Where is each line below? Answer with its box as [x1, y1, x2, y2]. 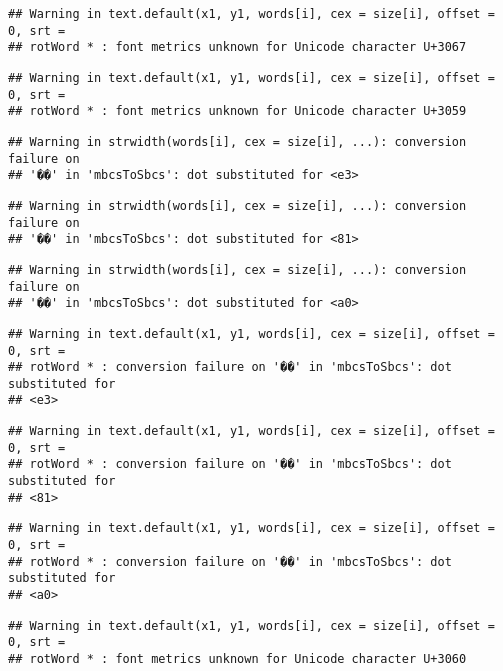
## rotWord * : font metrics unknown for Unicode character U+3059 [8, 104, 467, 119]
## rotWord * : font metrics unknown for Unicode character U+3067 [8, 40, 467, 55]
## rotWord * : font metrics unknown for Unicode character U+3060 [8, 652, 467, 666]
